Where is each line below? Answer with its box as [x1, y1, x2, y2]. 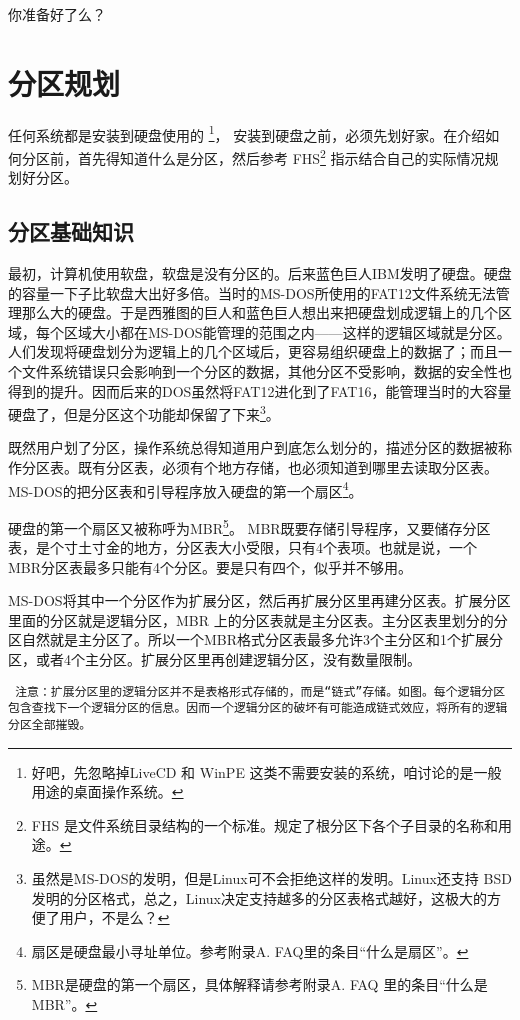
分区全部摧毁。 [8, 717, 92, 732]
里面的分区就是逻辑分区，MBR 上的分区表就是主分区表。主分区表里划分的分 [8, 609, 508, 630]
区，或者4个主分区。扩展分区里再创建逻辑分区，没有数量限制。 [8, 649, 421, 670]
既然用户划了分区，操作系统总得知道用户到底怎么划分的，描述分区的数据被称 [8, 437, 512, 458]
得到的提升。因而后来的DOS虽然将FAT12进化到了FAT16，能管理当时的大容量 [8, 380, 512, 401]
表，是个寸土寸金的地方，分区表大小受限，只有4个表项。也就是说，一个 [8, 537, 477, 558]
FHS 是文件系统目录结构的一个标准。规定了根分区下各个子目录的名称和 [31, 814, 498, 835]
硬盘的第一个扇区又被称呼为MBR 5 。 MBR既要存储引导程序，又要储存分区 [8, 514, 491, 538]
